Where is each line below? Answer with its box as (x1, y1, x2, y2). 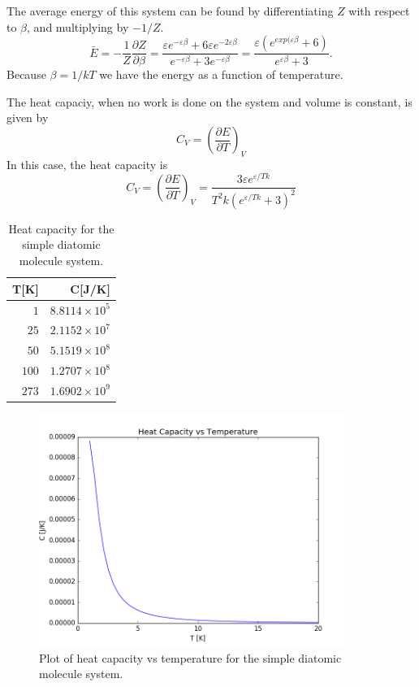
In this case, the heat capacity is (6, 155, 168, 172)
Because (6, 66, 46, 83)
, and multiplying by (27, 18, 129, 35)
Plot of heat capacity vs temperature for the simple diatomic (39, 649, 342, 666)
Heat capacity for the (8, 220, 114, 237)
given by (6, 109, 49, 126)
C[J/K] (70, 280, 110, 297)
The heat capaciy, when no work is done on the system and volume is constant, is (6, 93, 413, 110)
